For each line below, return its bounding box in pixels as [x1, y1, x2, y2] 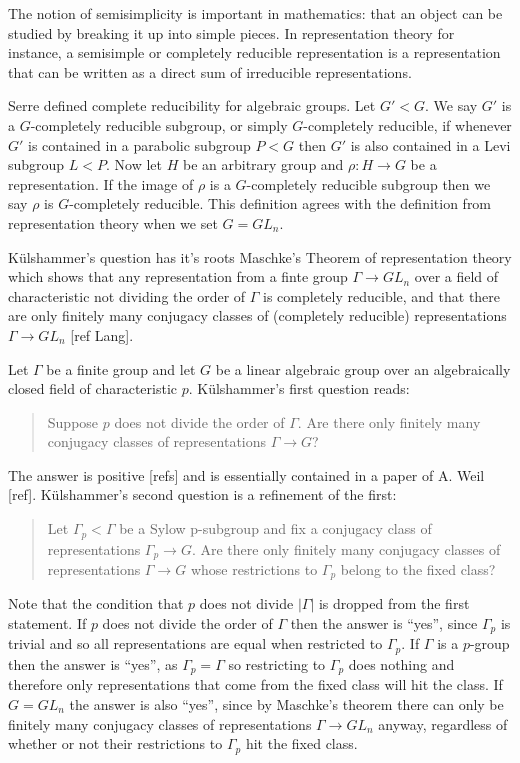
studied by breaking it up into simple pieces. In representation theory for [8, 22, 455, 43]
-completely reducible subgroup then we [246, 173, 491, 194]
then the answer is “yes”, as [8, 653, 178, 674]
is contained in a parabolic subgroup [28, 134, 251, 155]
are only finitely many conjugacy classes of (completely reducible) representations [8, 305, 507, 326]
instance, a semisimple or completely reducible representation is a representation [8, 42, 501, 63]
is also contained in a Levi [350, 134, 511, 155]
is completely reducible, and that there [263, 285, 501, 306]
